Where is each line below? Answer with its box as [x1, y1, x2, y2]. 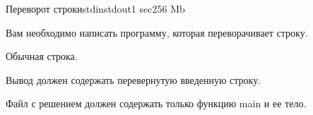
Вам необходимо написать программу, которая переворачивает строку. [6, 25, 308, 40]
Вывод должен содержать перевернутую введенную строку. [6, 72, 261, 87]
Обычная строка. [6, 49, 78, 63]
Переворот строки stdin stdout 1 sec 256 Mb [6, 1, 185, 16]
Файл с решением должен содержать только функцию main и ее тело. [6, 96, 307, 111]
